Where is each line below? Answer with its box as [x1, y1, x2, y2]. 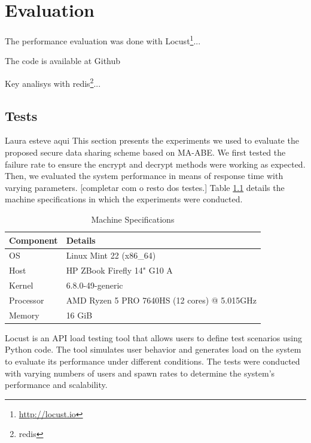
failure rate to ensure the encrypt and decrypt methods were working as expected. [5, 157, 306, 170]
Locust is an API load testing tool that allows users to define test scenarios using [5, 331, 303, 344]
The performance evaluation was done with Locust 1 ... [5, 33, 201, 47]
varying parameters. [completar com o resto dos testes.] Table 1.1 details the [5, 181, 285, 193]
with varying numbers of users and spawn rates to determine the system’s [5, 366, 275, 379]
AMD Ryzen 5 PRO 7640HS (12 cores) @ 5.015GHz [66, 293, 257, 306]
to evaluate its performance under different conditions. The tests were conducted [5, 355, 300, 368]
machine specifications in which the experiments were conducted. [5, 193, 243, 205]
